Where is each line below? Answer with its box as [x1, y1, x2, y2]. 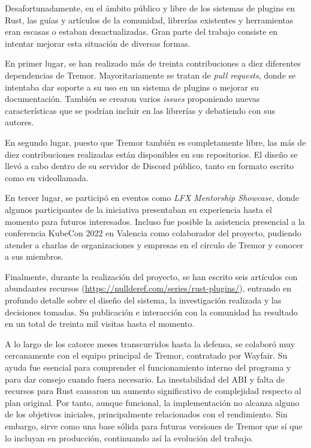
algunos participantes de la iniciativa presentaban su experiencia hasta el [5, 203, 272, 215]
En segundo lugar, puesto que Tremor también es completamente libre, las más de [5, 136, 306, 148]
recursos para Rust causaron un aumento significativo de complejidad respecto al [5, 384, 301, 397]
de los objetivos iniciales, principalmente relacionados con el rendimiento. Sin [5, 408, 288, 420]
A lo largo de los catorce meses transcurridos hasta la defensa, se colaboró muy [5, 337, 295, 350]
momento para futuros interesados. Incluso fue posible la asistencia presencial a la [5, 215, 305, 227]
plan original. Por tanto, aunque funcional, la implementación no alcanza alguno [5, 396, 300, 408]
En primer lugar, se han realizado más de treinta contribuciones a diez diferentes [5, 57, 301, 70]
